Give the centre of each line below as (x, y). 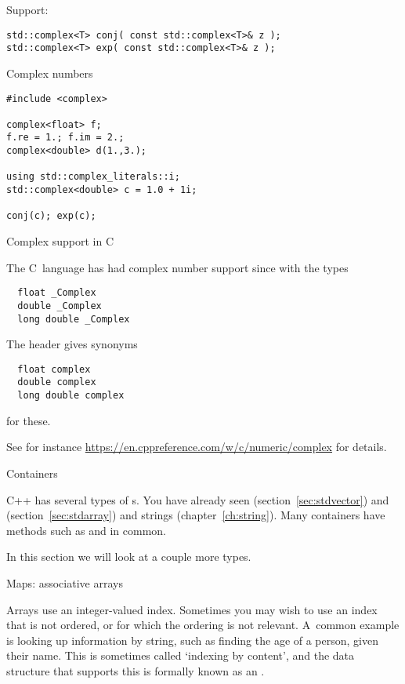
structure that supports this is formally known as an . (136, 670)
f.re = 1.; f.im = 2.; (65, 138)
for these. (29, 420)
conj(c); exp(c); (51, 216)
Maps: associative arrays (65, 582)
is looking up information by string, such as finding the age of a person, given (192, 640)
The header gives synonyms (72, 344)
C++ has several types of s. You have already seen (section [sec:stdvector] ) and (198, 499)
